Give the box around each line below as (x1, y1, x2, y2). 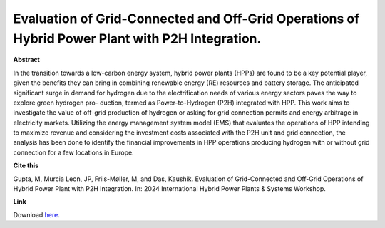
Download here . (13, 210, 60, 219)
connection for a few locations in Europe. (13, 148, 135, 157)
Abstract (13, 56, 41, 64)
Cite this (13, 161, 39, 170)
